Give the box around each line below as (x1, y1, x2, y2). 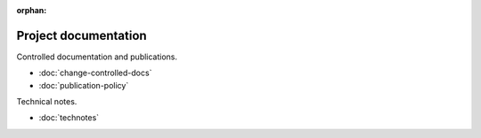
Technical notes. (16, 96, 77, 107)
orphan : (16, 5, 47, 15)
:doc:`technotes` (38, 112, 100, 123)
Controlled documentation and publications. (16, 51, 178, 62)
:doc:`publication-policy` (38, 80, 129, 90)
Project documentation (16, 27, 147, 43)
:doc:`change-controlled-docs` (38, 67, 152, 79)
